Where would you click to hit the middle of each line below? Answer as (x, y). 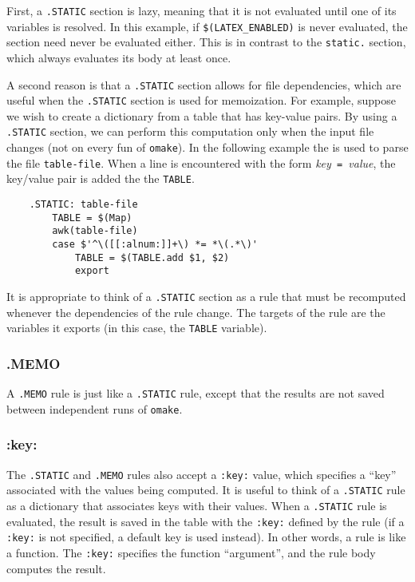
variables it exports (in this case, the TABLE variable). (137, 328)
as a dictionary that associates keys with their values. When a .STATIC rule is (197, 505)
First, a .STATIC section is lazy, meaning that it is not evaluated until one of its (202, 10)
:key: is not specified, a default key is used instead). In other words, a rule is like (206, 537)
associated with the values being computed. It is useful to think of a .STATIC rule (206, 490)
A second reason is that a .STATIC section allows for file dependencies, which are (204, 84)
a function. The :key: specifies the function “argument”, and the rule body (191, 552)
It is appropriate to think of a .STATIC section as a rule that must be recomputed (206, 297)
